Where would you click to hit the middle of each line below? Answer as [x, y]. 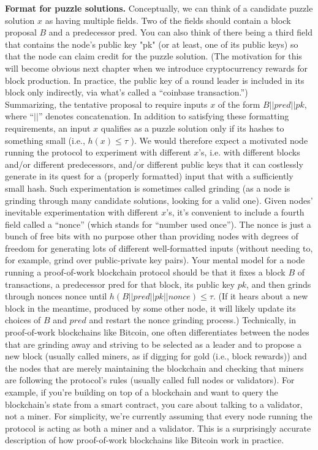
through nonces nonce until [56, 296]
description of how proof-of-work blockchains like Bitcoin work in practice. [145, 440]
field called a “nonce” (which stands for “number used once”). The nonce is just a [158, 224]
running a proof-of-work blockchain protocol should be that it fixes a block [145, 272]
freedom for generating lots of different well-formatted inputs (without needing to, [159, 248]
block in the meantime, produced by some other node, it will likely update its [150, 308]
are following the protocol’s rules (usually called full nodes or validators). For [150, 380]
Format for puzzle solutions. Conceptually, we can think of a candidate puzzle [159, 8]
